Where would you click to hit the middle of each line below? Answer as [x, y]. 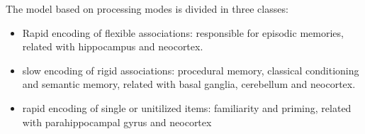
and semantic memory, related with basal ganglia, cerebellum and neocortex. [189, 84]
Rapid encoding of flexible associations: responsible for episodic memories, [183, 32]
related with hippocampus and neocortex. [113, 46]
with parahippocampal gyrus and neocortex [117, 122]
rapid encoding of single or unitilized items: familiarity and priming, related [187, 107]
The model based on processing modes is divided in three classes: [147, 9]
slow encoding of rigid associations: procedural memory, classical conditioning [191, 70]
